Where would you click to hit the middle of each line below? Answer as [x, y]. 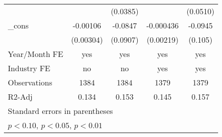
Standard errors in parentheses [61, 111]
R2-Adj [20, 96]
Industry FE [29, 68]
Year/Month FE [36, 54]
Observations [30, 82]
